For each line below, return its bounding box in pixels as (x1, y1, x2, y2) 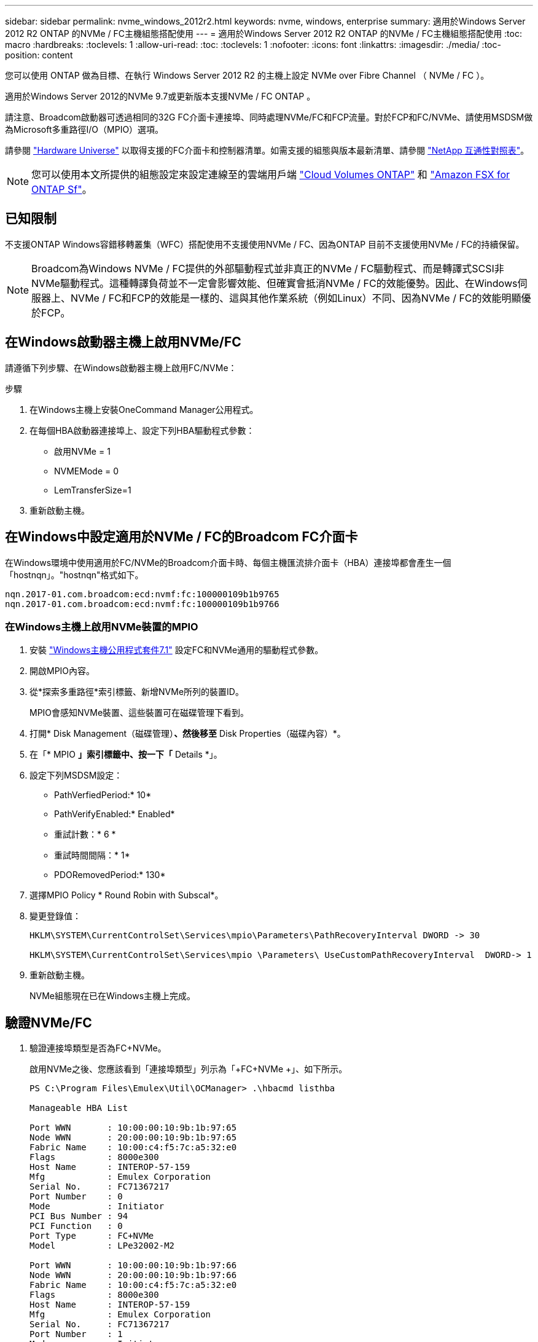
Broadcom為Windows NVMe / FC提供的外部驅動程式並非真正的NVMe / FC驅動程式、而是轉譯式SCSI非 (31, 262, 504, 275)
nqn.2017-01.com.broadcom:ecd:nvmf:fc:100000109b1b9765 (5, 589, 279, 599)
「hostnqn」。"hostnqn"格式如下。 (5, 569, 144, 580)
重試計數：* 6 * (54, 829, 116, 840)
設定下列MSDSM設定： (29, 770, 123, 781)
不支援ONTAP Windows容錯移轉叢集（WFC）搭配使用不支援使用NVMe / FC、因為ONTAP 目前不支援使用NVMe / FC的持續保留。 (5, 238, 524, 249)
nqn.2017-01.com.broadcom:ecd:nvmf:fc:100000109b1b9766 (5, 598, 279, 609)
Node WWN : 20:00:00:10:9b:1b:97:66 (29, 1270, 237, 1281)
